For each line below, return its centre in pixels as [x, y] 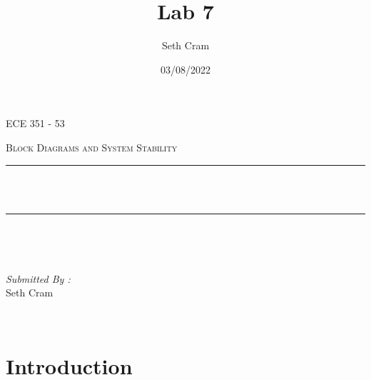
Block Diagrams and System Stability [92, 147]
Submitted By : [38, 278]
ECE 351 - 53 [35, 123]
